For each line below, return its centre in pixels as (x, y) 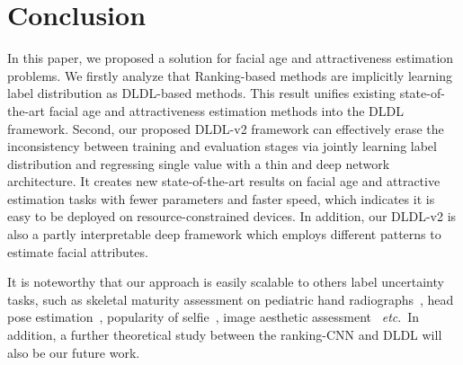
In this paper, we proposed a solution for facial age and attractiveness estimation (231, 58)
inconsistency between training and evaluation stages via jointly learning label (222, 146)
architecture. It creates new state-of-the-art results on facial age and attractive (224, 181)
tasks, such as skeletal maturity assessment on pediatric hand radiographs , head (231, 299)
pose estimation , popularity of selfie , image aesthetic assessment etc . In (214, 317)
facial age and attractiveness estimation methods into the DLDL (226, 110)
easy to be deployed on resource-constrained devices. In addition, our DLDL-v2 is (232, 216)
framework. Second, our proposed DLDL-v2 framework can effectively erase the (226, 128)
